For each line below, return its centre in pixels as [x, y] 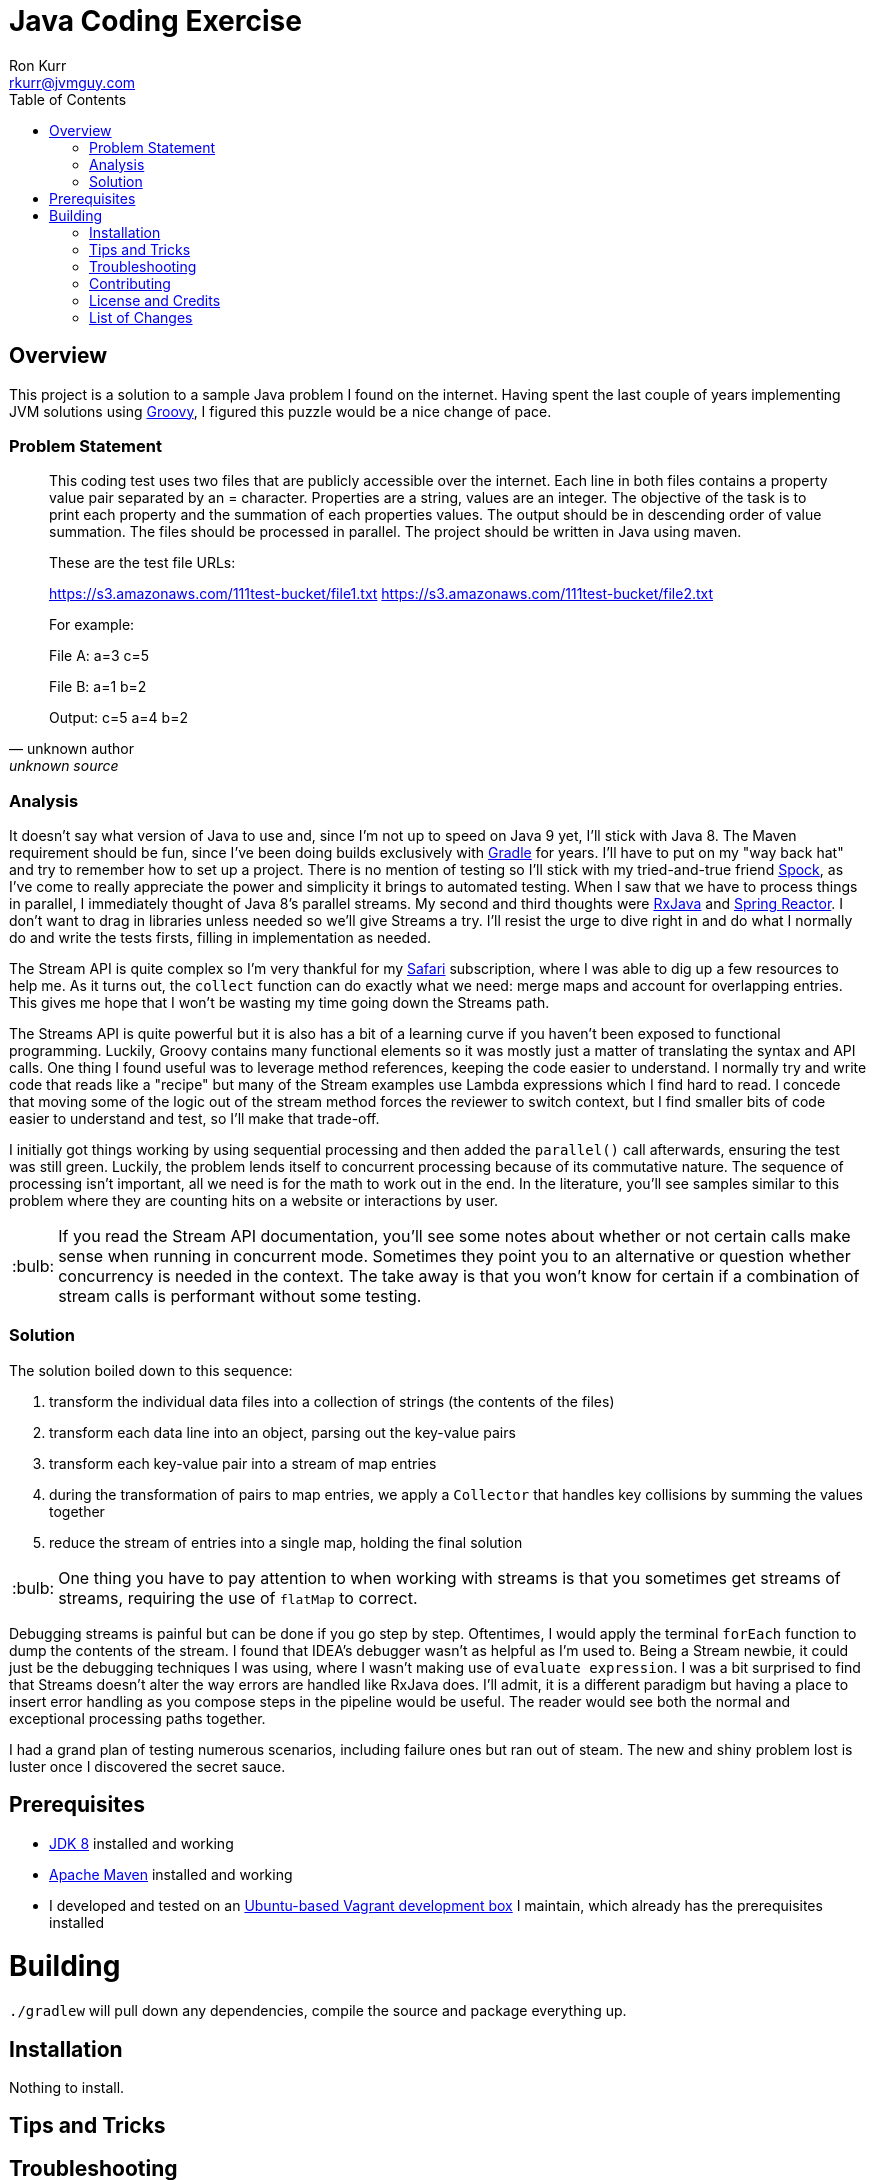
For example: [92, 625]
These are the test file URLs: [142, 563]
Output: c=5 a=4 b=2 [118, 718]
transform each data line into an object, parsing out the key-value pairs [282, 1432]
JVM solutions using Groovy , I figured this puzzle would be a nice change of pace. [280, 411]
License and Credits [155, 300]
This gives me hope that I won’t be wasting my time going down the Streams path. [279, 1003]
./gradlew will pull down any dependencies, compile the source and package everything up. [318, 2011]
